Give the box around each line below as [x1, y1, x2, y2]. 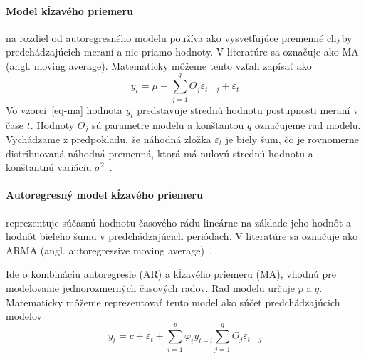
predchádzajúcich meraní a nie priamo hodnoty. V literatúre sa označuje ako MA [6, 44, 359, 59]
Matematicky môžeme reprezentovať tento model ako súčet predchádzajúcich [6, 294, 340, 309]
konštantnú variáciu [6, 160, 92, 175]
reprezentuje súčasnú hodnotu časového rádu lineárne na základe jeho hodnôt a [6, 214, 351, 229]
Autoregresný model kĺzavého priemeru [6, 187, 203, 202]
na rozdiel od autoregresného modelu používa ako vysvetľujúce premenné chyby [6, 30, 352, 45]
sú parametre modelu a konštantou [91, 117, 244, 132]
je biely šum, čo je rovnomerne [225, 131, 359, 146]
